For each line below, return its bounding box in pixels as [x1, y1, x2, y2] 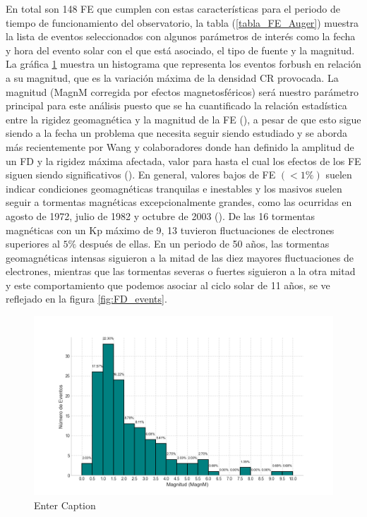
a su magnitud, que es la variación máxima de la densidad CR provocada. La [6, 70, 339, 85]
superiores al [6, 236, 60, 251]
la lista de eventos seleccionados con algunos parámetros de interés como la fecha [6, 29, 356, 44]
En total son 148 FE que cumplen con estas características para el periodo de [6, 1, 340, 16]
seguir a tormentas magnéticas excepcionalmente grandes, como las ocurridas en [6, 195, 352, 209]
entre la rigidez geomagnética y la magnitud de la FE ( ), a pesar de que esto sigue [6, 111, 361, 126]
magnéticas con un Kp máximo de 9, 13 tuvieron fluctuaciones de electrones [6, 222, 335, 237]
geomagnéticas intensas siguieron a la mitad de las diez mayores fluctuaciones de [6, 250, 354, 264]
